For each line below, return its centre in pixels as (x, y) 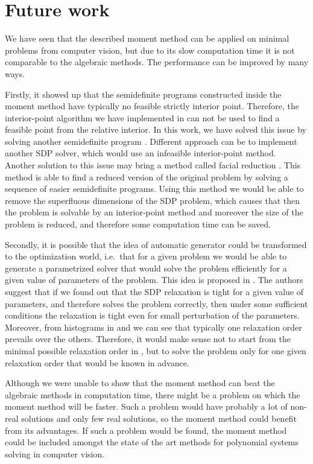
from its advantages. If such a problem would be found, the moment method (146, 430)
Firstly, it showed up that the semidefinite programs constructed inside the (143, 94)
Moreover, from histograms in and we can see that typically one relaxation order (153, 327)
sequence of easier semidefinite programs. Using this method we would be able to (154, 189)
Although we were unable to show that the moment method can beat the (140, 383)
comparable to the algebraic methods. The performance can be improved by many (157, 62)
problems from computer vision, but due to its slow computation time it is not (150, 50)
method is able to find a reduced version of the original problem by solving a (147, 176)
